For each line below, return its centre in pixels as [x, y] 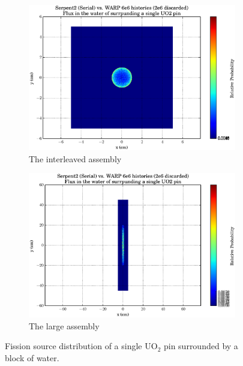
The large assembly [64, 325]
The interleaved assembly [75, 158]
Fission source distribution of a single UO [81, 346]
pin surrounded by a [201, 346]
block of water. [32, 358]
